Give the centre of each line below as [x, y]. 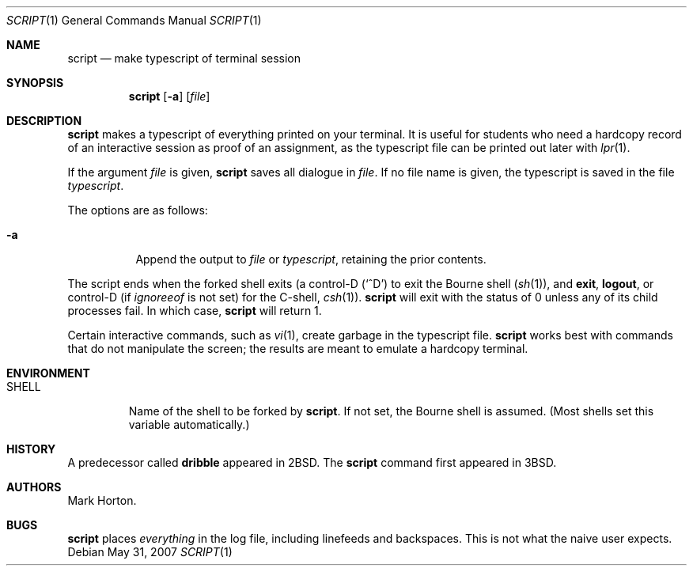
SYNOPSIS [35, 83]
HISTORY [31, 449]
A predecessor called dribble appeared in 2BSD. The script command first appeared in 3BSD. [312, 462]
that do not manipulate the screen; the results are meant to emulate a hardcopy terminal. [298, 349]
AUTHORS [34, 487]
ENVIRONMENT [48, 373]
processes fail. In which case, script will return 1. [195, 311]
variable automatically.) [189, 424]
